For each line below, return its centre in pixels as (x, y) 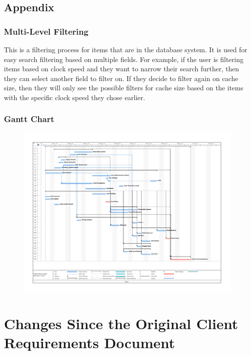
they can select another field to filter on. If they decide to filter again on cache (121, 78)
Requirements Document (90, 343)
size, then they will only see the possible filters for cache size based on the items (124, 88)
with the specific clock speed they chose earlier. (75, 97)
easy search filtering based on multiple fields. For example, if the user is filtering (124, 59)
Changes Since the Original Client (121, 324)
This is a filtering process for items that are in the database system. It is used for (126, 49)
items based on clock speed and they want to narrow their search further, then (122, 69)
